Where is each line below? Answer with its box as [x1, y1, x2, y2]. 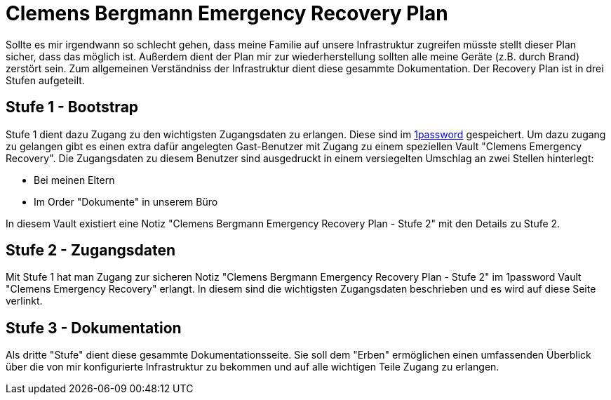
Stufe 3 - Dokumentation [6, 319, 182, 337]
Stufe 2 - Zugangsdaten [6, 241, 175, 260]
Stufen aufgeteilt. [6, 74, 85, 86]
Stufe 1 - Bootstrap [6, 98, 139, 116]
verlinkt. [6, 295, 43, 307]
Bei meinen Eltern [34, 173, 115, 186]
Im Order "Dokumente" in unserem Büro [34, 195, 218, 208]
